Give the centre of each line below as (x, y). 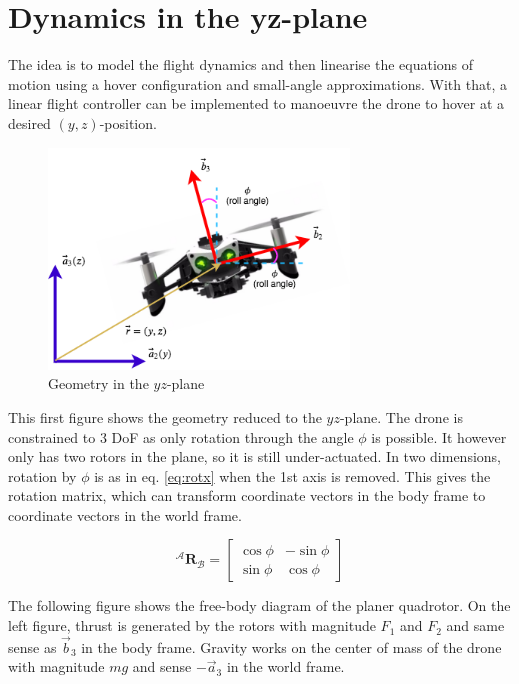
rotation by (42, 475)
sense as (32, 646)
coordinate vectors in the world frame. (125, 514)
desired (29, 122)
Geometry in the (98, 383)
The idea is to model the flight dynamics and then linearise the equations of (241, 64)
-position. (128, 122)
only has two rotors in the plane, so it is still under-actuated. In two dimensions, (254, 456)
